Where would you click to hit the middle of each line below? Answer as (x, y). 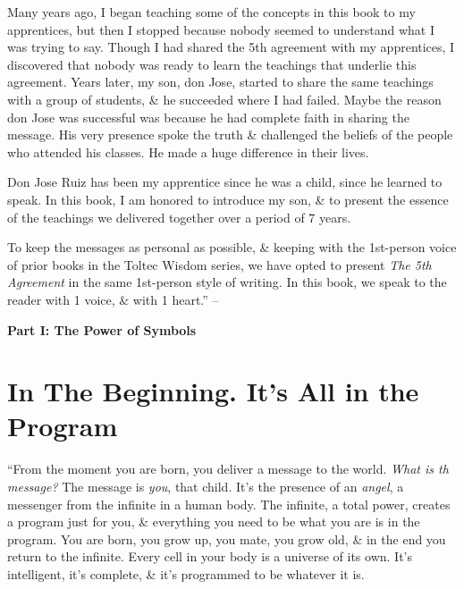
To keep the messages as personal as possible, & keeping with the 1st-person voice (232, 247)
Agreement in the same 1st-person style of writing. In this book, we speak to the (227, 282)
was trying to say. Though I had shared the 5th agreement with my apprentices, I (231, 47)
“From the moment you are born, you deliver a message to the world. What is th (228, 469)
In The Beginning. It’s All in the (213, 391)
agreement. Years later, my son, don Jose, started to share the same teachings (220, 82)
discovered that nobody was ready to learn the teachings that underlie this (212, 64)
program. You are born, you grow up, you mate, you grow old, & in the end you (227, 539)
